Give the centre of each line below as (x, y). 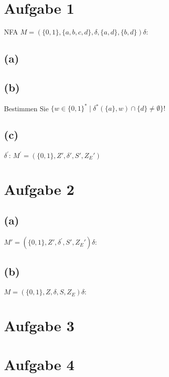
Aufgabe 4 (39, 364)
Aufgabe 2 (39, 189)
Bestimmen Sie (26, 108)
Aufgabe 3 (39, 326)
